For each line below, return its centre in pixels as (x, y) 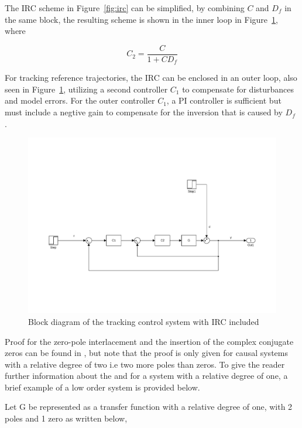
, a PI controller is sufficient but (224, 100)
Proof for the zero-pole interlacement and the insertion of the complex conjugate (149, 341)
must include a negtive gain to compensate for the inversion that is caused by (144, 112)
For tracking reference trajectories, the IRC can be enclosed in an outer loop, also (151, 78)
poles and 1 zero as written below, (66, 418)
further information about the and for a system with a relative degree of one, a (146, 376)
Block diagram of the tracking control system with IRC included (144, 321)
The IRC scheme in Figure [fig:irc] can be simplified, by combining (125, 8)
